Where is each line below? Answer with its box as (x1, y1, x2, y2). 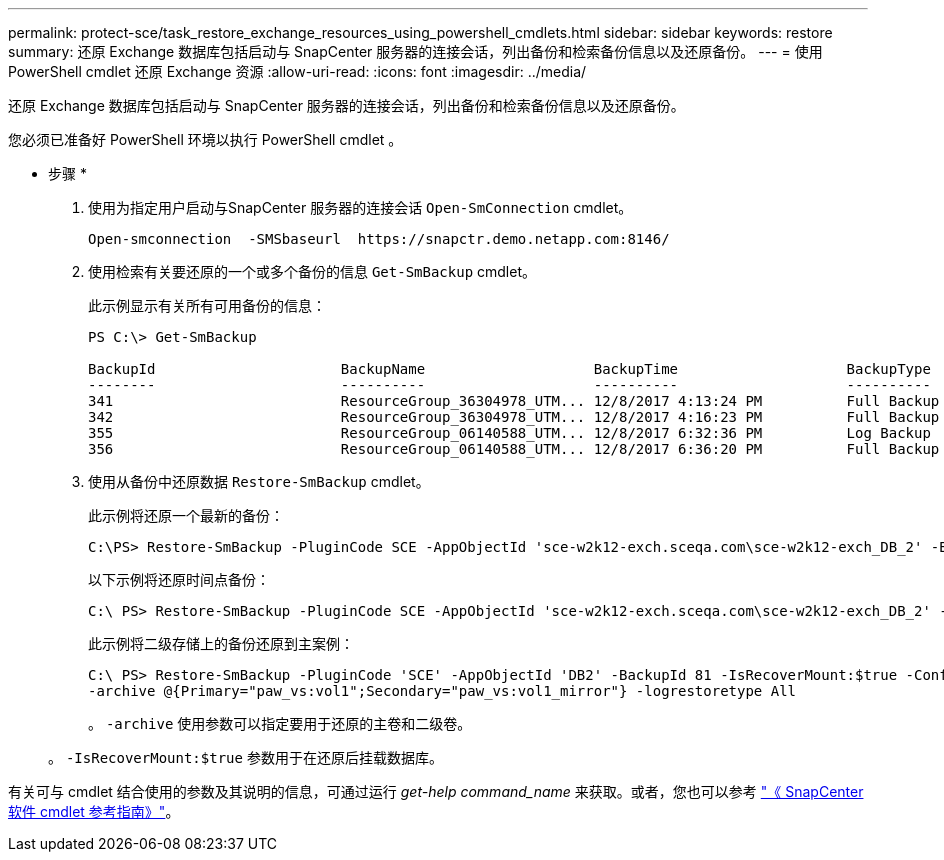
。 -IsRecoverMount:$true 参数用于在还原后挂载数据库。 (48, 749, 443, 766)
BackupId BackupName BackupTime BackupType (88, 361, 931, 377)
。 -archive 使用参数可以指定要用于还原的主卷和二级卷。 (88, 715, 472, 732)
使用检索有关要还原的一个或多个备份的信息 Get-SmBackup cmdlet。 (88, 263, 536, 280)
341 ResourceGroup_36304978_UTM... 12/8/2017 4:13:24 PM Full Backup (88, 393, 940, 409)
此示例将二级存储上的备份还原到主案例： (88, 635, 354, 652)
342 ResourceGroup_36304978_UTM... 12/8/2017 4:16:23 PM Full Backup (88, 409, 940, 425)
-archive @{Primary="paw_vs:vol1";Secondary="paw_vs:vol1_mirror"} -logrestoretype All (88, 683, 797, 699)
